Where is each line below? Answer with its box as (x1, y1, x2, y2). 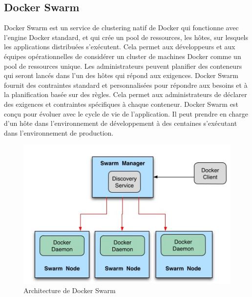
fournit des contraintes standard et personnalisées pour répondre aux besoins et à (4, 79, 248, 90)
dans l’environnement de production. (4, 127, 114, 138)
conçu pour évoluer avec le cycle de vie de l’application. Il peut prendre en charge (4, 108, 248, 119)
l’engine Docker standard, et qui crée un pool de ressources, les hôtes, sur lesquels (4, 32, 249, 42)
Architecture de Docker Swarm (23, 285, 116, 296)
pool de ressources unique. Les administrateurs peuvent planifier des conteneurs (4, 60, 242, 71)
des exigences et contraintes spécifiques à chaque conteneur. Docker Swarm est (4, 99, 238, 109)
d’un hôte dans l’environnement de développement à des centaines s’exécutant (4, 118, 237, 128)
